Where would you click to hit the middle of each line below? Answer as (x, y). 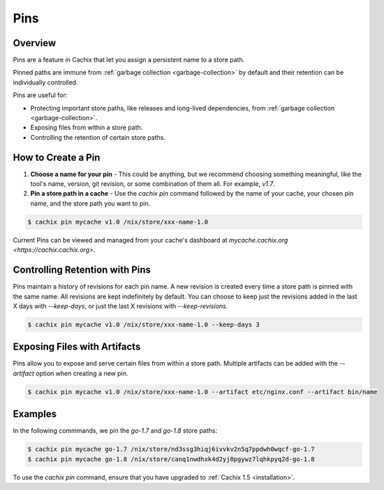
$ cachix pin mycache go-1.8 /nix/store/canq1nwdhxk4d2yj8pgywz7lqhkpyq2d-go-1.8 (171, 459)
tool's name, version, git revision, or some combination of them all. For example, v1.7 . (153, 184)
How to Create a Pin (57, 157)
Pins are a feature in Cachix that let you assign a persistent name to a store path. (129, 60)
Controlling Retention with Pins (82, 270)
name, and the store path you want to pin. (90, 203)
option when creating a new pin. (82, 373)
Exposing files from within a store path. (87, 128)
